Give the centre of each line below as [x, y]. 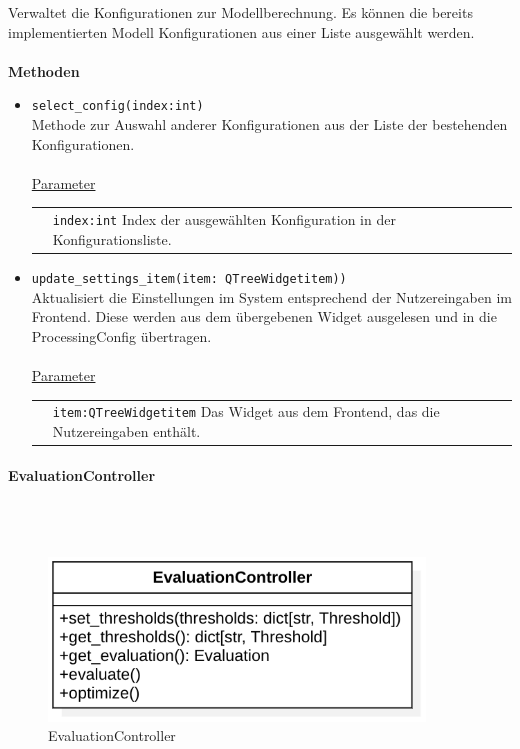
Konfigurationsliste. [112, 238]
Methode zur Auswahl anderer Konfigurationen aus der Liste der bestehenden [269, 124]
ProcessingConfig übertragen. [121, 335]
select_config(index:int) [117, 106]
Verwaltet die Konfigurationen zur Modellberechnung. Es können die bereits [240, 12]
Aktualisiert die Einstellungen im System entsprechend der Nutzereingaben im [271, 296]
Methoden [44, 70]
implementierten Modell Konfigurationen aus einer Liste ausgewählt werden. [241, 31]
